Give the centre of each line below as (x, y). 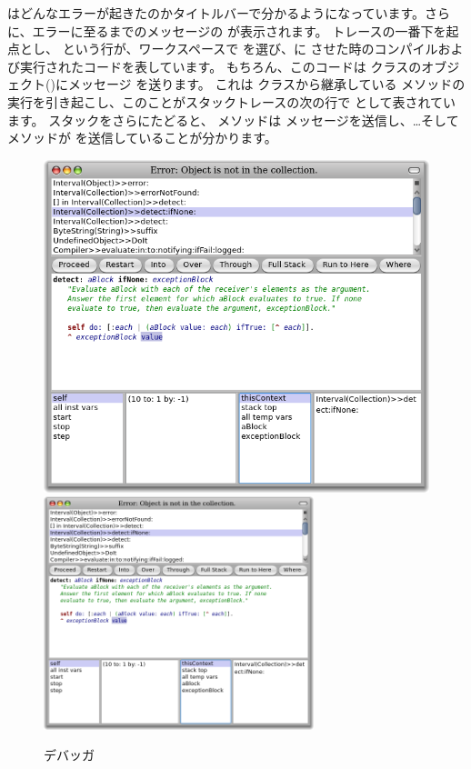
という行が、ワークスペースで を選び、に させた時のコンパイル (250, 49)
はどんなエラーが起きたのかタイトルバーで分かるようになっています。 (216, 13)
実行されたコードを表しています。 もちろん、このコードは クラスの (220, 66)
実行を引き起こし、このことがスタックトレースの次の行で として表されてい (232, 101)
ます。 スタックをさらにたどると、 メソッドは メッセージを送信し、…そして (233, 120)
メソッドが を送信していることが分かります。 (142, 138)
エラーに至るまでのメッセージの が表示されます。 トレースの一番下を (239, 30)
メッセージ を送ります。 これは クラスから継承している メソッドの (266, 84)
